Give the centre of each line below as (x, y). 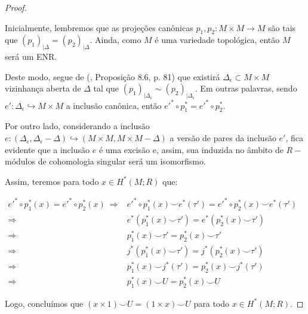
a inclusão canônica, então (114, 105)
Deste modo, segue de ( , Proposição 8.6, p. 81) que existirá (113, 76)
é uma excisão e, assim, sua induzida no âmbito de (191, 149)
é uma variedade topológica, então (217, 40)
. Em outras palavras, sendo (246, 88)
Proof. (16, 7)
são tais (282, 27)
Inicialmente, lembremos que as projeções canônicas (99, 27)
